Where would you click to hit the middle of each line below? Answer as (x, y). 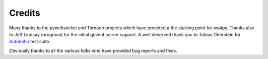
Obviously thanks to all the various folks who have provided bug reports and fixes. (93, 51)
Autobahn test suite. (30, 42)
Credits (25, 13)
